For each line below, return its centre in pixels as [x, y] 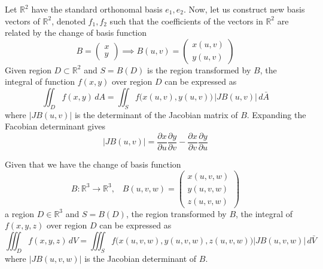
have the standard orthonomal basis [97, 9]
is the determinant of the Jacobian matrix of [156, 114]
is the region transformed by [199, 69]
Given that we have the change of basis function [93, 164]
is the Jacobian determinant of [141, 258]
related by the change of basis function [76, 33]
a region [20, 213]
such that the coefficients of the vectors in [186, 21]
